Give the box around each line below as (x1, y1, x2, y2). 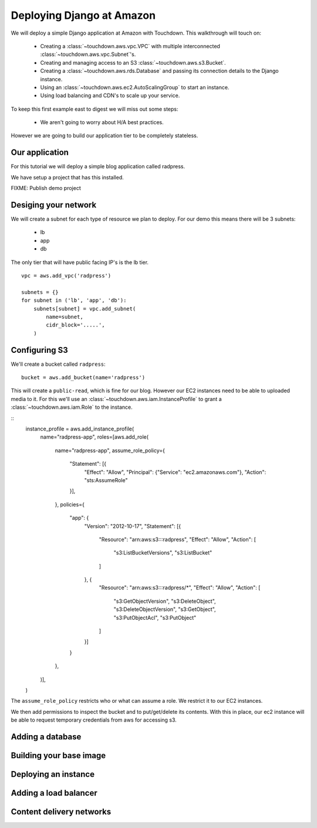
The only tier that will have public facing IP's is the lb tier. (11, 259, 149, 266)
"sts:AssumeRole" (84, 476, 128, 483)
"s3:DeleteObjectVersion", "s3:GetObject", (113, 606, 217, 613)
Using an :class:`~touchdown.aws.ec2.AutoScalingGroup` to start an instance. (40, 84, 230, 91)
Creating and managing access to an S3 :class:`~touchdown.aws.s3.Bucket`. (40, 59, 226, 66)
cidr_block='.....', (46, 322, 105, 329)
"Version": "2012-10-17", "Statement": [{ (84, 522, 181, 529)
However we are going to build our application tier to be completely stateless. (11, 132, 198, 139)
